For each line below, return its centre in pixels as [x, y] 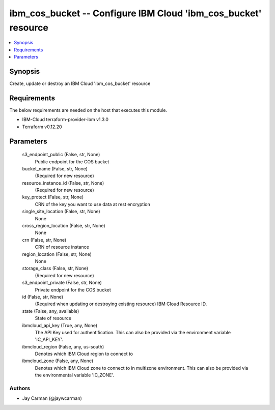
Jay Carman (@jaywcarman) [52, 398]
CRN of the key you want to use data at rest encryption [92, 204]
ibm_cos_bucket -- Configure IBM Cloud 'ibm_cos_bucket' [135, 13]
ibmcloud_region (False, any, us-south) [63, 346]
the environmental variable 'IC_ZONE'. [75, 375]
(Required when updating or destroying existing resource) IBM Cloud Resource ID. [121, 304]
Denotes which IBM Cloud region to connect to [84, 354]
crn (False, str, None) [44, 240]
